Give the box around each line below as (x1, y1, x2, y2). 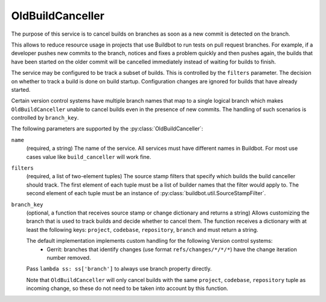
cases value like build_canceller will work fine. (26, 153, 152, 160)
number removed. (46, 254, 91, 261)
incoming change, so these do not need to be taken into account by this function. (26, 284, 229, 292)
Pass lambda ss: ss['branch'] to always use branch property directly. (26, 265, 213, 272)
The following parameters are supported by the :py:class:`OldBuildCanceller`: (11, 125, 203, 132)
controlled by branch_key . (11, 114, 79, 121)
